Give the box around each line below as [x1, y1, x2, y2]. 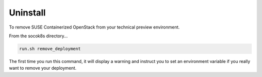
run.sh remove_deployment [19, 46, 81, 51]
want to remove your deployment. [9, 65, 77, 71]
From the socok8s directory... [9, 33, 68, 39]
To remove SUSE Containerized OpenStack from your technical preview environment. [9, 24, 180, 30]
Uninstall [9, 7, 46, 18]
